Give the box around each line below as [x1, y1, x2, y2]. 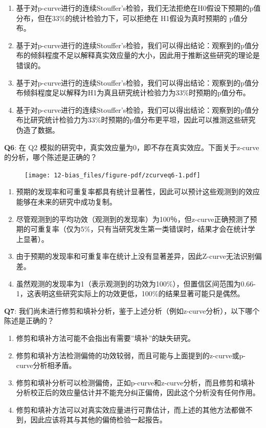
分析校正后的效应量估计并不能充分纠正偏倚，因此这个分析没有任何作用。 [16, 387, 260, 398]
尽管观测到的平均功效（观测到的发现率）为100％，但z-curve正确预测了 [16, 213, 250, 224]
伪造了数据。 [16, 124, 59, 135]
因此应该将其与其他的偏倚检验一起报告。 [30, 414, 167, 425]
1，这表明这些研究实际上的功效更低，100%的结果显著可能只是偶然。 [16, 288, 245, 299]
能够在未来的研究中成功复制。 [16, 196, 117, 207]
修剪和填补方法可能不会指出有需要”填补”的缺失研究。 [16, 332, 195, 343]
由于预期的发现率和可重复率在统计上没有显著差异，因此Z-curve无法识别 [16, 251, 255, 261]
